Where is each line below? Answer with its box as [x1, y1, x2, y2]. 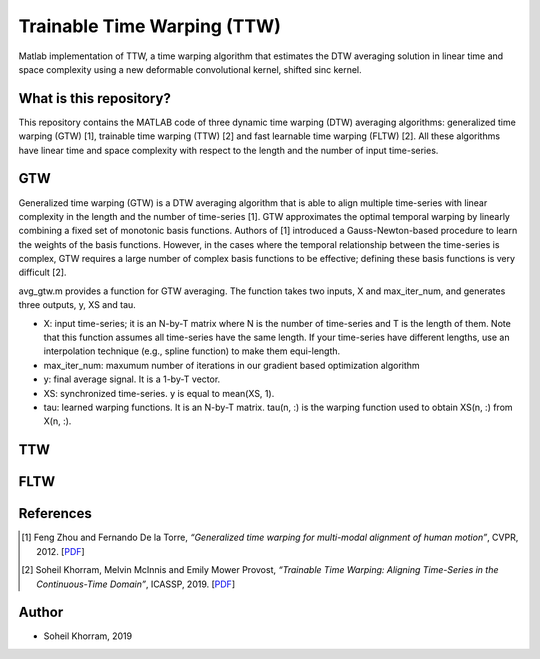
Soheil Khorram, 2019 [43, 630, 133, 642]
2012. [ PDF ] [36, 545, 85, 557]
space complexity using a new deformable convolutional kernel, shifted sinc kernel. [18, 63, 362, 75]
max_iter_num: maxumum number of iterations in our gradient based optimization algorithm [43, 359, 420, 371]
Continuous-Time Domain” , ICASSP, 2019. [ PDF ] [36, 578, 235, 590]
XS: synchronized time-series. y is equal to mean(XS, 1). [43, 387, 275, 399]
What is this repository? [18, 90, 172, 107]
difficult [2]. [18, 266, 67, 279]
